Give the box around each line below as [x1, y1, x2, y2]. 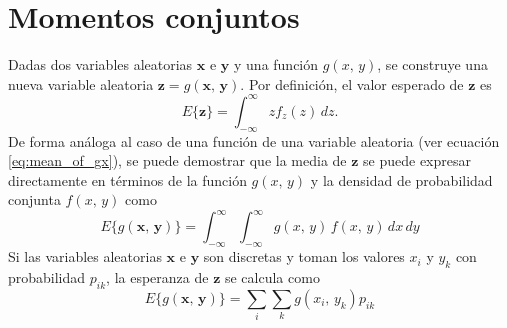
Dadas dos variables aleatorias [8, 54, 193, 75]
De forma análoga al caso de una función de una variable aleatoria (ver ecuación [8, 130, 500, 151]
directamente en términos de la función [8, 169, 247, 190]
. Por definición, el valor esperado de [240, 73, 464, 94]
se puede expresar [363, 150, 471, 171]
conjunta [8, 189, 61, 210]
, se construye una [377, 54, 488, 75]
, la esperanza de [106, 267, 209, 288]
